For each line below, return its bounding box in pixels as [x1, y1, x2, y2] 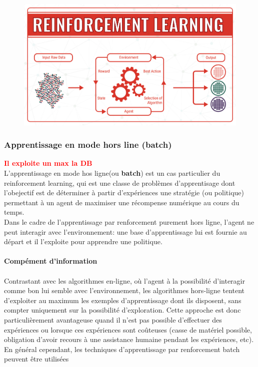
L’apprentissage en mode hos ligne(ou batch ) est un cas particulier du [4, 168, 220, 178]
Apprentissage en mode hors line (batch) [4, 138, 172, 151]
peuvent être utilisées [4, 354, 69, 364]
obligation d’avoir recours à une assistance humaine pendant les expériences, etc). [4, 334, 254, 345]
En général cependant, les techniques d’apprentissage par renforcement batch [4, 344, 240, 354]
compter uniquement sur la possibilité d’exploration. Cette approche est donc [4, 305, 241, 315]
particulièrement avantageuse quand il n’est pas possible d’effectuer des [4, 314, 222, 325]
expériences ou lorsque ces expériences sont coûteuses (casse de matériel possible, [4, 324, 252, 335]
